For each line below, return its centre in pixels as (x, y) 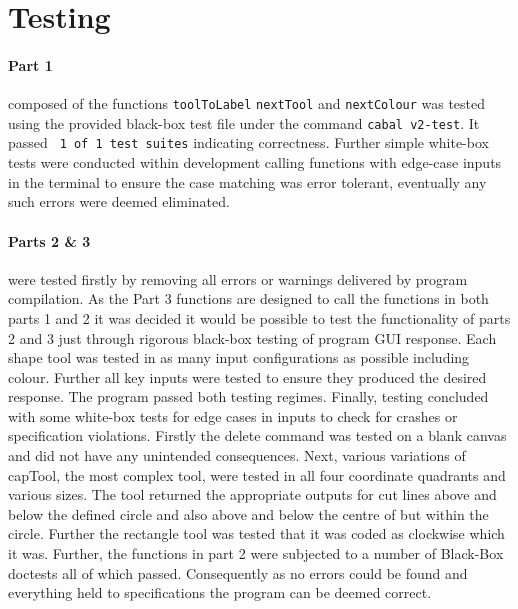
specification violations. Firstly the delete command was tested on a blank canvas (257, 435)
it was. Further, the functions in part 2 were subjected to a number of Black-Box (256, 553)
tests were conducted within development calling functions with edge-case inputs (255, 162)
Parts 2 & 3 (49, 240)
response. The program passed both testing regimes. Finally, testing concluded (248, 396)
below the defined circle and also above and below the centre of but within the (248, 513)
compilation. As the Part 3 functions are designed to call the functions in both (248, 298)
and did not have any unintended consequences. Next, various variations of (237, 455)
